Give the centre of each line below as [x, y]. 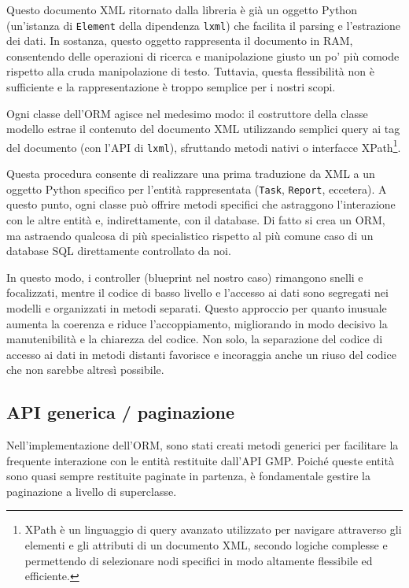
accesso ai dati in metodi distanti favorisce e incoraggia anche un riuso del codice [201, 354]
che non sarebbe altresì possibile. [85, 370]
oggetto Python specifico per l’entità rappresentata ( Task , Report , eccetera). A [197, 189]
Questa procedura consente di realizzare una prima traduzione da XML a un [191, 174]
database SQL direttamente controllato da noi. [119, 251]
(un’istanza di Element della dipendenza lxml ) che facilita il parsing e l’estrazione [204, 25]
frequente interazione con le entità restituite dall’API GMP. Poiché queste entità [200, 460]
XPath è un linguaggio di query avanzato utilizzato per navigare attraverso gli [213, 529]
